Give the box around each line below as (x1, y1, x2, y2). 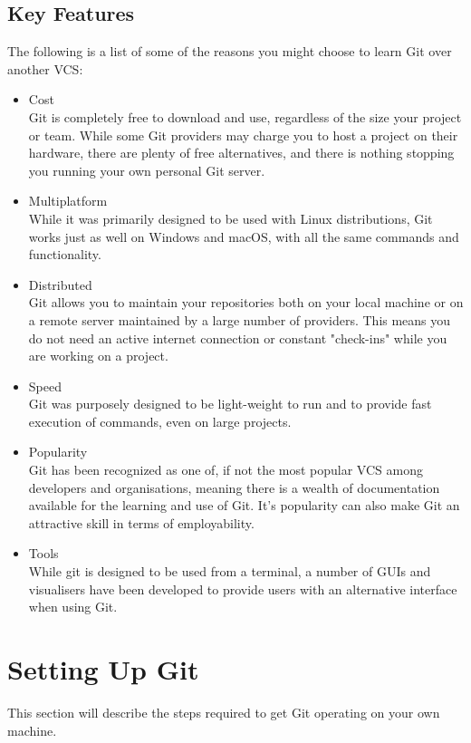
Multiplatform (28, 191, 108, 210)
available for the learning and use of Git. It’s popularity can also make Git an (28, 496, 460, 515)
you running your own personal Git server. (28, 160, 265, 179)
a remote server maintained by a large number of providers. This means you (28, 310, 451, 329)
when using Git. (28, 597, 118, 616)
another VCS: (7, 59, 83, 78)
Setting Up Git (7, 651, 199, 688)
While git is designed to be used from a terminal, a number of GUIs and (28, 562, 431, 581)
